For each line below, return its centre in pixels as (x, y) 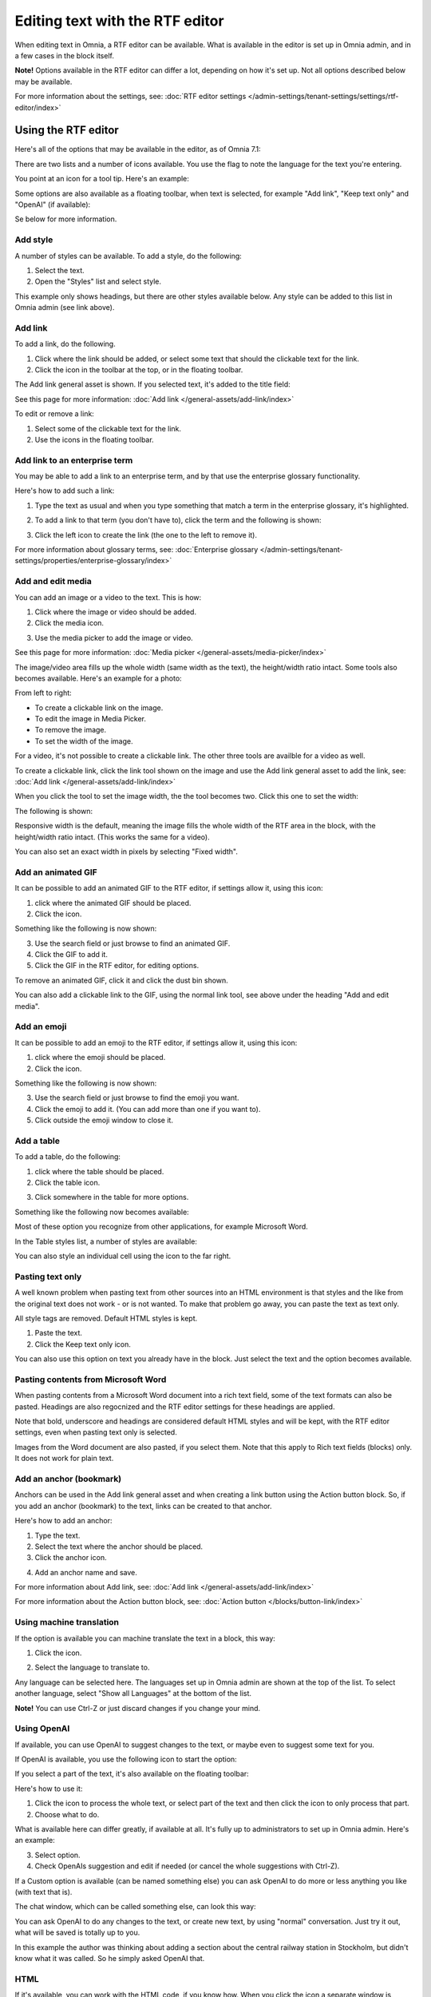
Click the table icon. (67, 1183)
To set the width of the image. (84, 741)
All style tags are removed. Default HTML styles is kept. (106, 1318)
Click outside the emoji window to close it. (104, 1120)
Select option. (57, 1855)
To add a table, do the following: (68, 1157)
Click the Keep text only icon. (83, 1344)
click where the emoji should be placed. (100, 1058)
